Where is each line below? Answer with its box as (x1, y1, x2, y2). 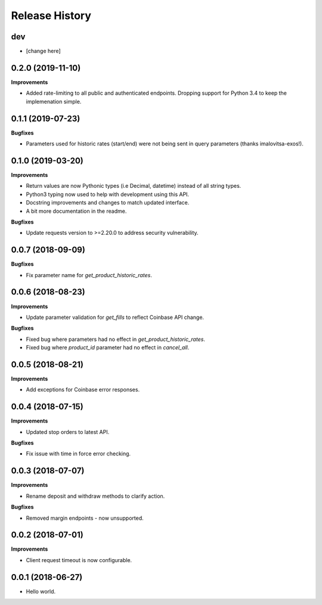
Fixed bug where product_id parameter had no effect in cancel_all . (26, 344, 190, 351)
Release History (11, 9, 92, 22)
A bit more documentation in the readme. (26, 207, 127, 215)
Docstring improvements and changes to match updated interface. (26, 199, 190, 206)
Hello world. (26, 588, 56, 595)
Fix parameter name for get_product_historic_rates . (26, 271, 152, 278)
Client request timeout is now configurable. (26, 556, 132, 563)
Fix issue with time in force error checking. (26, 450, 131, 457)
